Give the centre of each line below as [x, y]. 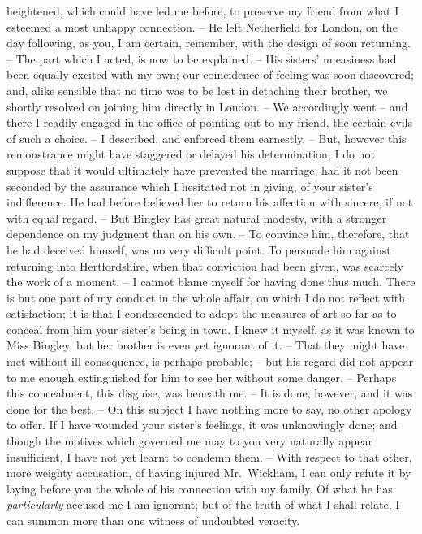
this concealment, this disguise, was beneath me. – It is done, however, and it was [210, 393]
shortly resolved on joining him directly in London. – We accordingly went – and [207, 106]
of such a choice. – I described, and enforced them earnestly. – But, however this [207, 138]
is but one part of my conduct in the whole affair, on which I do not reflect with [206, 297]
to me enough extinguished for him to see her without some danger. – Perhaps [202, 377]
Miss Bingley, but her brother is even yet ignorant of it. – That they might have [206, 345]
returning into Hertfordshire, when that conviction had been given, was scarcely [205, 265]
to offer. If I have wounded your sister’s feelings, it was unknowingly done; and [202, 425]
